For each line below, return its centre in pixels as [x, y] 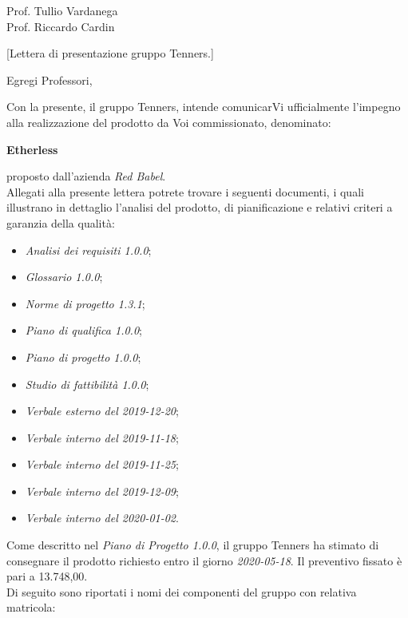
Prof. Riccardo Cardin [61, 26]
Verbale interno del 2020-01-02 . [102, 518]
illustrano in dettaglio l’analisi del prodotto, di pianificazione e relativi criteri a [200, 207]
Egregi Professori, [50, 79]
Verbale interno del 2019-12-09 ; [102, 491]
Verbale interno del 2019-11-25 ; [102, 464]
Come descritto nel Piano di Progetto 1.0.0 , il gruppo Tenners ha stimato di [193, 545]
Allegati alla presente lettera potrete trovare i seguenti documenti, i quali [185, 191]
